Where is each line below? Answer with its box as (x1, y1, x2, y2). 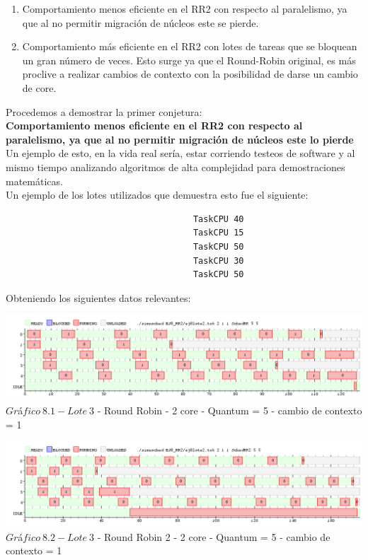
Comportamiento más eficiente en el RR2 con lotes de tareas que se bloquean (22, 39, 357, 54)
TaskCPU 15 (192, 228, 244, 238)
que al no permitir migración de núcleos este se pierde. (22, 15, 259, 30)
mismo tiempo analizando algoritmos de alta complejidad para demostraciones (6, 159, 345, 174)
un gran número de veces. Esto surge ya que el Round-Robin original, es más (22, 52, 356, 67)
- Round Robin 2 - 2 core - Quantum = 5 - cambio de (97, 529, 330, 544)
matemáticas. (6, 173, 63, 188)
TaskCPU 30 (192, 255, 244, 266)
